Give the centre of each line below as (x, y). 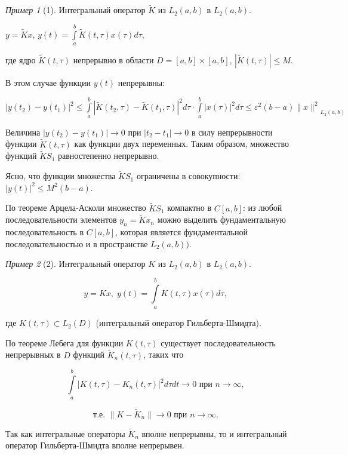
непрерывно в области (113, 60)
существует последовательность (218, 342)
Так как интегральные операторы (65, 433)
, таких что (164, 354)
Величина (23, 132)
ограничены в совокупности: (188, 176)
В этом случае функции (48, 82)
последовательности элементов (61, 219)
